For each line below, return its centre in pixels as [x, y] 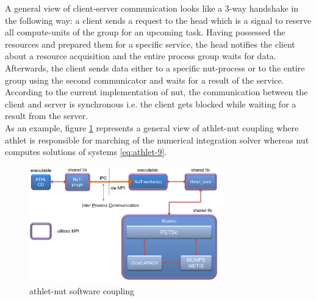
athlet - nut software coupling [82, 291]
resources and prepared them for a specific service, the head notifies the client [150, 44]
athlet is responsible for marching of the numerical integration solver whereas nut [157, 140]
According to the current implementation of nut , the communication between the [156, 92]
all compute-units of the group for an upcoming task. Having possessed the [145, 32]
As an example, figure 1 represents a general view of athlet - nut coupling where [152, 127]
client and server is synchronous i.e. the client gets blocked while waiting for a [151, 103]
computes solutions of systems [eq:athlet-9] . [86, 152]
